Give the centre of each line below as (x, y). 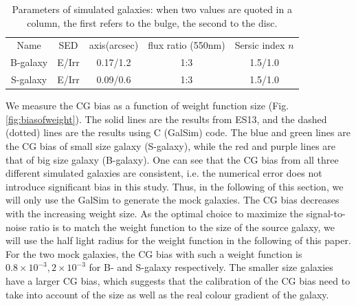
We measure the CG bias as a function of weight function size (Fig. (147, 106)
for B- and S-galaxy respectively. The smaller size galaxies (211, 267)
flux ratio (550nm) (187, 45)
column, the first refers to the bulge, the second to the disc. (152, 22)
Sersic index (260, 45)
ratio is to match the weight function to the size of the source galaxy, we (182, 227)
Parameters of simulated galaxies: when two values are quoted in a (152, 9)
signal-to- (326, 213)
